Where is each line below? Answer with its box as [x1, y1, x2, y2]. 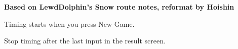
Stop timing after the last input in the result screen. [4, 35, 166, 46]
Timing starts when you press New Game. [4, 18, 135, 29]
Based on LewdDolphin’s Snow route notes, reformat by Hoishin [4, 2, 234, 12]
